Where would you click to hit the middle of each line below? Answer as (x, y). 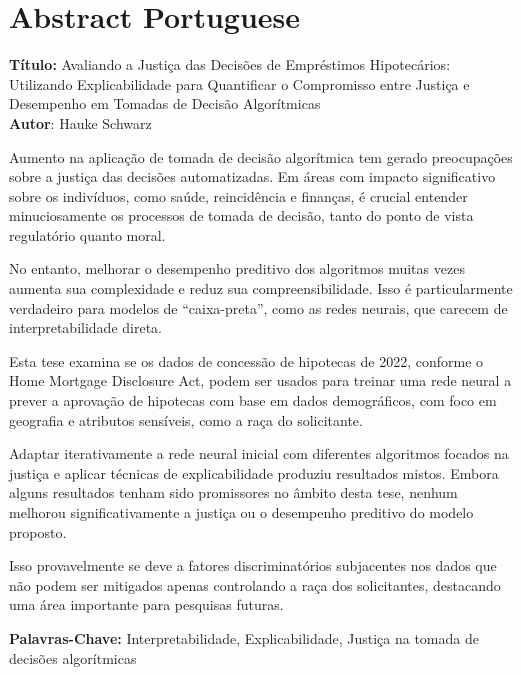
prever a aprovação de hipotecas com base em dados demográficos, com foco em (253, 400)
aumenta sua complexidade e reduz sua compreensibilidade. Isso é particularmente (261, 288)
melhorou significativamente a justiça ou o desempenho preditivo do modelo (241, 512)
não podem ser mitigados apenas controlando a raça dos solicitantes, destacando (255, 584)
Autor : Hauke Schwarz (80, 122)
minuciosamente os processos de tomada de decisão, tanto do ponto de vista (241, 215)
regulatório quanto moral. (87, 234)
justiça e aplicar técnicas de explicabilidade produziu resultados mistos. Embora (254, 472)
